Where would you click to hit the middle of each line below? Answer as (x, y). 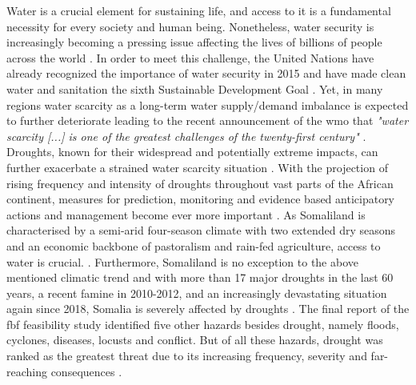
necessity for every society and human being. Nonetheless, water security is (190, 26)
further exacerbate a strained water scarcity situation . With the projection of (197, 167)
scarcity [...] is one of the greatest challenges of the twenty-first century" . (186, 136)
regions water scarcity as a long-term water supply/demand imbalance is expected (208, 104)
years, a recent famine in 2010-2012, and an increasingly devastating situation (197, 293)
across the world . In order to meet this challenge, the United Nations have (190, 57)
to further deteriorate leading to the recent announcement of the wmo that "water (208, 120)
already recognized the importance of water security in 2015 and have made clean (206, 73)
